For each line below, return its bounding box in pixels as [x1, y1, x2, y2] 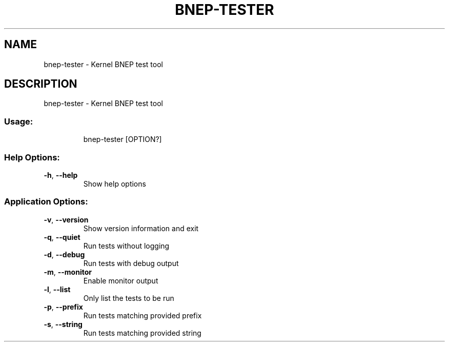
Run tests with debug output [83, 258, 179, 268]
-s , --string [44, 319, 83, 329]
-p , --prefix [44, 302, 83, 311]
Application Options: [4, 196, 88, 207]
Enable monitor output [83, 276, 158, 285]
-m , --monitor [44, 267, 92, 276]
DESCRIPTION [4, 77, 77, 91]
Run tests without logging [83, 241, 170, 250]
